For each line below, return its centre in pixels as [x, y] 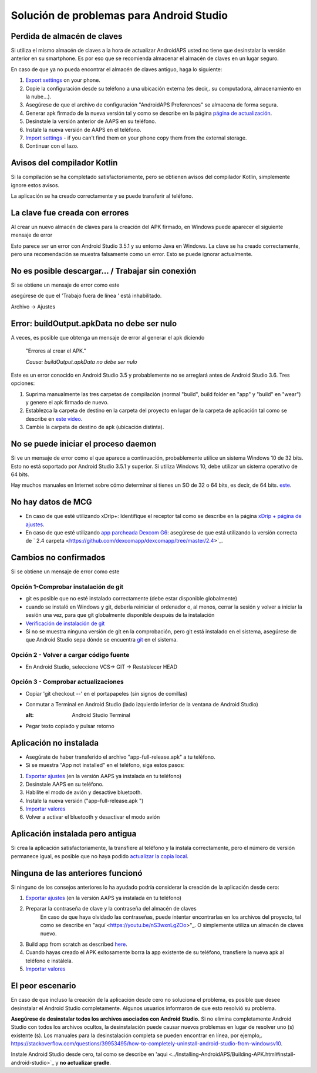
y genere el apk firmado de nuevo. [67, 403]
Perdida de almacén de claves [67, 36]
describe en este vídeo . [54, 418]
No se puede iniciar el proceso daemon [84, 444]
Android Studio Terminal [101, 715]
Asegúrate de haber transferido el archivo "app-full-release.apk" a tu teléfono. [120, 757]
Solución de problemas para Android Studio [119, 15]
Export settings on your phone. [63, 80]
